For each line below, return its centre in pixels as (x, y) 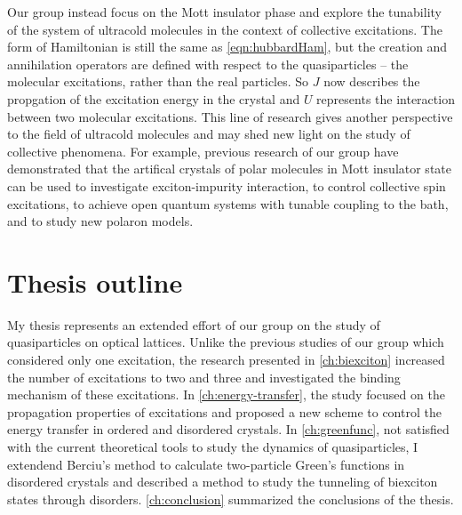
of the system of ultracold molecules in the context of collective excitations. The (225, 29)
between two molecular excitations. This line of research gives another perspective (230, 116)
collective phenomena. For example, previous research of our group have (203, 151)
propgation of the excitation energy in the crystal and (154, 98)
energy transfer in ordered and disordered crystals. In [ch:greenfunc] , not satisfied (228, 429)
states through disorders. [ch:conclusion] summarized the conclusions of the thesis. (231, 499)
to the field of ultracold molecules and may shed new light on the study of (209, 134)
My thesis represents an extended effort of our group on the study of (194, 324)
